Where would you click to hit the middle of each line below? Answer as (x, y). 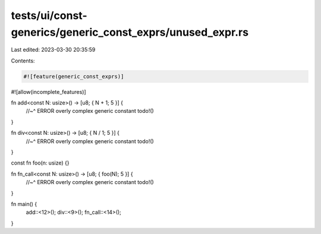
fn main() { (24, 204)
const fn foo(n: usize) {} (40, 163)
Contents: (23, 61)
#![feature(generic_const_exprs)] (74, 76)
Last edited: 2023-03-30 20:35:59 (53, 50)
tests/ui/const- (49, 15)
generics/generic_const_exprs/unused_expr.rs (130, 32)
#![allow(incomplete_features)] (48, 91)
